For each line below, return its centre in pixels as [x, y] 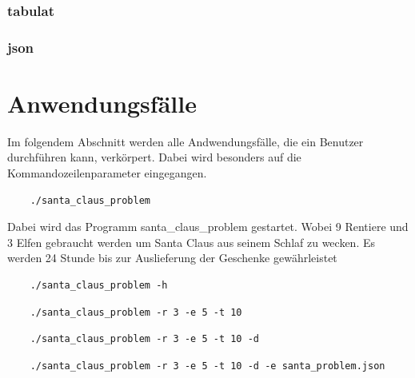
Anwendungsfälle [102, 103]
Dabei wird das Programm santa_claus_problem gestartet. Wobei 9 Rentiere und [208, 227]
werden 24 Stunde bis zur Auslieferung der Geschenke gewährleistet [172, 258]
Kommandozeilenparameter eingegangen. [107, 173]
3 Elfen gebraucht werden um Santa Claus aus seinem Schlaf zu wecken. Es [192, 242]
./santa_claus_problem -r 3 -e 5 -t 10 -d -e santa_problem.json [207, 366]
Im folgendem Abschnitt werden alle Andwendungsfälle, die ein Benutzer [186, 141]
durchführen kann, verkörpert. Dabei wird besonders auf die [154, 157]
